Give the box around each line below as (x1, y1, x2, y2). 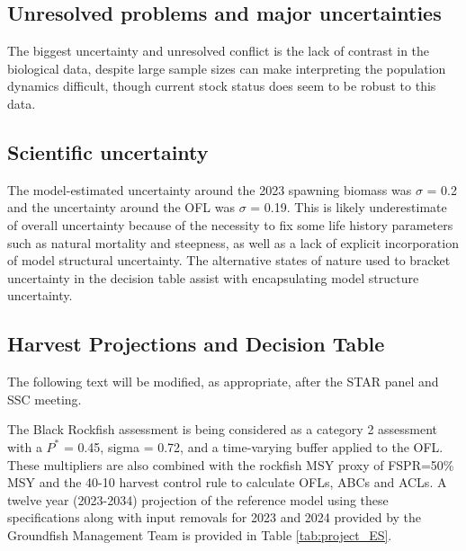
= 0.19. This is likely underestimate (250, 198, 447, 217)
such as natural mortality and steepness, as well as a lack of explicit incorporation (7, 233, 459, 252)
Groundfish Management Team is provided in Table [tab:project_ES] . (7, 525, 392, 544)
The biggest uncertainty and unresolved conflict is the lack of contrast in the (7, 41, 430, 60)
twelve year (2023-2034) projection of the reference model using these (7, 490, 389, 509)
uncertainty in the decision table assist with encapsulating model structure (7, 268, 419, 287)
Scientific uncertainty (7, 138, 209, 165)
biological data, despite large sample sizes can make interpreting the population (7, 58, 446, 77)
